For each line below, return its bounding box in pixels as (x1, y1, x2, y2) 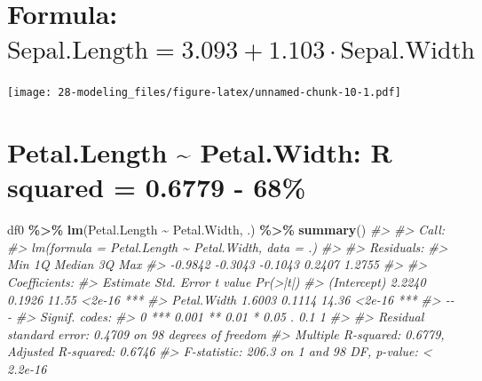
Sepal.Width (340, 38, 476, 64)
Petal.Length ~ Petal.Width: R (7, 134, 392, 171)
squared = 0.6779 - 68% (7, 169, 306, 205)
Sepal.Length (7, 38, 149, 64)
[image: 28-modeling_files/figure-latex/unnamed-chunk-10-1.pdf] (7, 86, 401, 99)
